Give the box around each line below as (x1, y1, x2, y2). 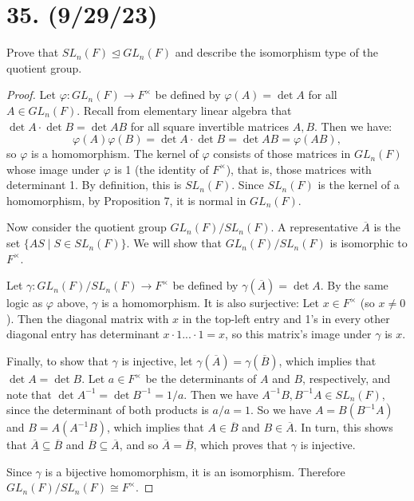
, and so (119, 436, 159, 453)
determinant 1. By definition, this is (6, 176, 182, 193)
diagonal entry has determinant (6, 325, 160, 342)
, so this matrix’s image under (225, 325, 372, 342)
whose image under (6, 160, 100, 177)
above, (57, 294, 89, 311)
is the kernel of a (317, 176, 400, 193)
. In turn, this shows (294, 419, 393, 436)
